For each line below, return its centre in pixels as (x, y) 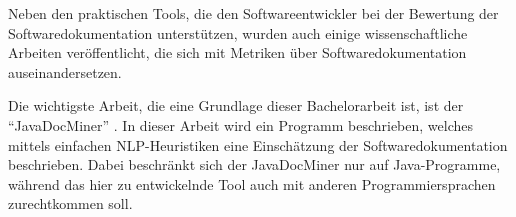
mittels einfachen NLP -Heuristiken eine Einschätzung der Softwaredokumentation (258, 144)
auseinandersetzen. (65, 71)
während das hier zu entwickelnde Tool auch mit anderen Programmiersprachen (252, 183)
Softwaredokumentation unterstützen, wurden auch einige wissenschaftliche (238, 32)
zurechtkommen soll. (70, 203)
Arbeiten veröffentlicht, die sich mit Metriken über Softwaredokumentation (237, 52)
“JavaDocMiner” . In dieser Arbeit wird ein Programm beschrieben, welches (241, 124)
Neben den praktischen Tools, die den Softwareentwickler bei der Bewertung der (253, 13)
